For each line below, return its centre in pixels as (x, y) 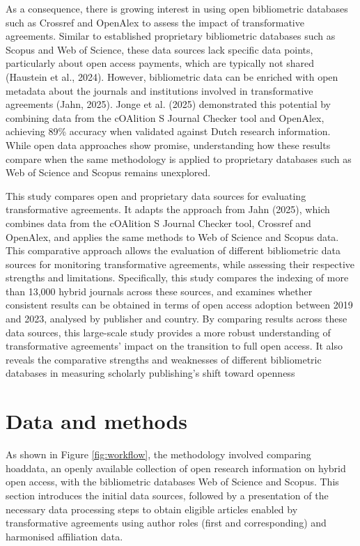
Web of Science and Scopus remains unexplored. (108, 172)
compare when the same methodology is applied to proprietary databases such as (179, 158)
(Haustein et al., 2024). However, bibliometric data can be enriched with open (172, 76)
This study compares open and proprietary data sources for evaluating (156, 195)
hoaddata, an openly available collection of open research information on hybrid (176, 468)
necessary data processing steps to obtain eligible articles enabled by (152, 509)
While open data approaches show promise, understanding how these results (168, 145)
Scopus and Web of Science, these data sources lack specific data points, (159, 49)
